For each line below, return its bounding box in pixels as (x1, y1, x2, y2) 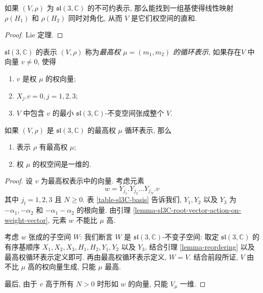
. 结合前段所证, (189, 251, 238, 262)
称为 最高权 (85, 46, 121, 57)
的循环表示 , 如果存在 (173, 46, 241, 57)
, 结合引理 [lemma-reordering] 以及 (145, 241, 255, 252)
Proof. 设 (5, 175, 33, 186)
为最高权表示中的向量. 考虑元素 (40, 175, 145, 186)
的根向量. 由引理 (76, 205, 131, 215)
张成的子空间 (28, 231, 71, 242)
